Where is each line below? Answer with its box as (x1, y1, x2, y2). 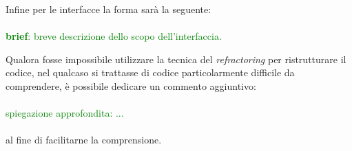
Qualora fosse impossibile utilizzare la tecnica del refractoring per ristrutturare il (6, 51, 346, 66)
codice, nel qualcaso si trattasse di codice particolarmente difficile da (6, 65, 295, 80)
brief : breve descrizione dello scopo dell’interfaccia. (6, 29, 222, 43)
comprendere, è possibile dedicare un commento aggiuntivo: (6, 78, 256, 93)
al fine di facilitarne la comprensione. (6, 132, 162, 147)
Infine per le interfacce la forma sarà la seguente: (6, 2, 211, 16)
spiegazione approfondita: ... (6, 106, 124, 120)
